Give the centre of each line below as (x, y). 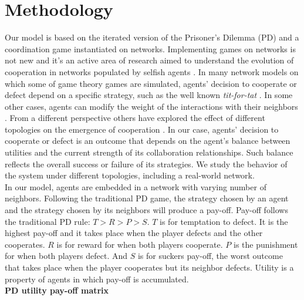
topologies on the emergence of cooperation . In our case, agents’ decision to (142, 129)
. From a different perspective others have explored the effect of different (135, 118)
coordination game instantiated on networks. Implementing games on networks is (150, 48)
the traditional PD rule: (48, 221)
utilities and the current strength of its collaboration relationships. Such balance (149, 152)
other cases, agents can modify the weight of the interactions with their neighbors (151, 106)
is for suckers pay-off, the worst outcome (210, 256)
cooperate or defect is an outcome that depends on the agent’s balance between (148, 141)
